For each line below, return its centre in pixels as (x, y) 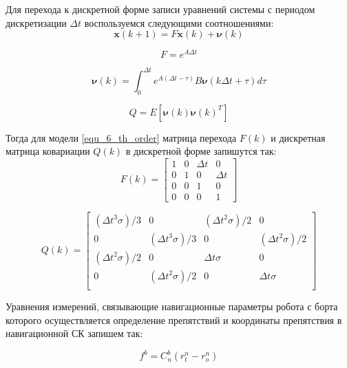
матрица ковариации (48, 151)
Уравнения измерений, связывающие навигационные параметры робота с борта (172, 306)
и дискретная (298, 137)
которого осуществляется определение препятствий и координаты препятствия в (174, 320)
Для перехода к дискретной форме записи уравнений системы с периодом (160, 9)
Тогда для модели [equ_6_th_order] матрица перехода (121, 137)
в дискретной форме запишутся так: (201, 151)
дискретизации (36, 22)
